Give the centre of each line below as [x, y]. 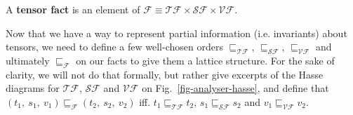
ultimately [28, 60]
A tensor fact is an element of [73, 9]
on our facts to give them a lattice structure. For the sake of [205, 60]
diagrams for [33, 88]
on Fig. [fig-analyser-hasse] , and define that [235, 88]
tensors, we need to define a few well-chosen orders [114, 47]
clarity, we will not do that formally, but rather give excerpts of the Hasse [165, 74]
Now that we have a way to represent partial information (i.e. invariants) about [176, 33]
